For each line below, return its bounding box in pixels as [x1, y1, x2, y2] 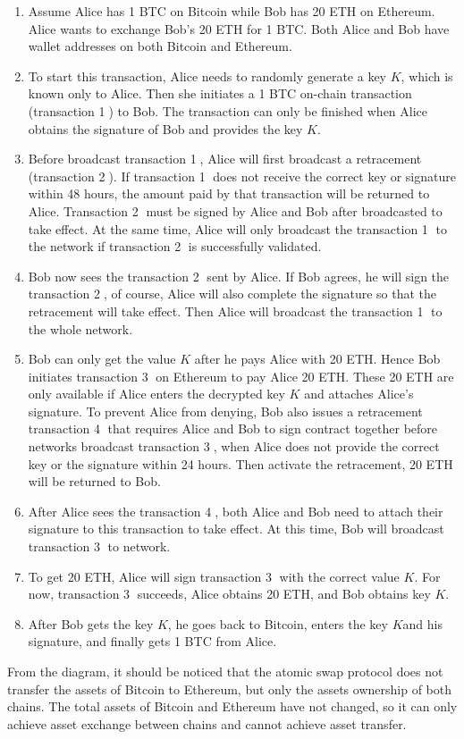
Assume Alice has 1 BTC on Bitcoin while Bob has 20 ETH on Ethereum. [28, 2, 435, 20]
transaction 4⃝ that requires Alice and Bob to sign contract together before [28, 419, 438, 438]
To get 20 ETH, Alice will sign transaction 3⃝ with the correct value [28, 567, 400, 585]
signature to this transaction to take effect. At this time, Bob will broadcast [28, 519, 444, 538]
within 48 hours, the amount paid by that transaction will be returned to [28, 184, 430, 203]
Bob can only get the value [28, 349, 176, 368]
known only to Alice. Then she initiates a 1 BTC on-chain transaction [28, 84, 412, 103]
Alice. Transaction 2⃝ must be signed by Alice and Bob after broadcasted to [28, 201, 443, 220]
